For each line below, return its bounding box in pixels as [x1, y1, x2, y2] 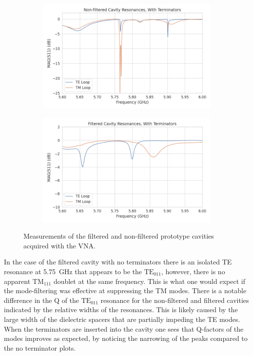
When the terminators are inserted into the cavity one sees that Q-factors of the [4, 323, 244, 334]
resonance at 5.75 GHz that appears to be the [4, 266, 142, 276]
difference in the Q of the [4, 295, 79, 305]
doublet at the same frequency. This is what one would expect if [53, 276, 245, 286]
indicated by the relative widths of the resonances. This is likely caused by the [4, 304, 238, 315]
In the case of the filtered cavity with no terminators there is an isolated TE [4, 257, 232, 267]
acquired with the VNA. [23, 240, 96, 250]
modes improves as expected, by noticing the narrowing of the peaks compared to [4, 333, 248, 343]
